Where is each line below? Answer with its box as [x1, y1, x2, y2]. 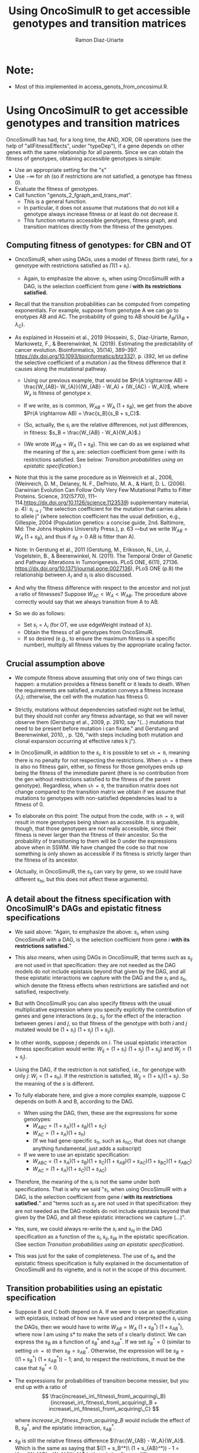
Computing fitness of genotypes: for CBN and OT [6, 240, 192, 250]
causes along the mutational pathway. [14, 365, 108, 372]
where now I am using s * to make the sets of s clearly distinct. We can [14, 1331, 187, 1338]
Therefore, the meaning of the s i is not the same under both [14, 1178, 161, 1186]
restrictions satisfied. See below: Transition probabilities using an [23, 456, 184, 463]
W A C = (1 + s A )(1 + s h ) [32, 1129, 86, 1138]
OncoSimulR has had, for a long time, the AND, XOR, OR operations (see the [6, 136, 191, 143]
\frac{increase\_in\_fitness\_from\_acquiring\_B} [50, 1393, 166, 1400]
